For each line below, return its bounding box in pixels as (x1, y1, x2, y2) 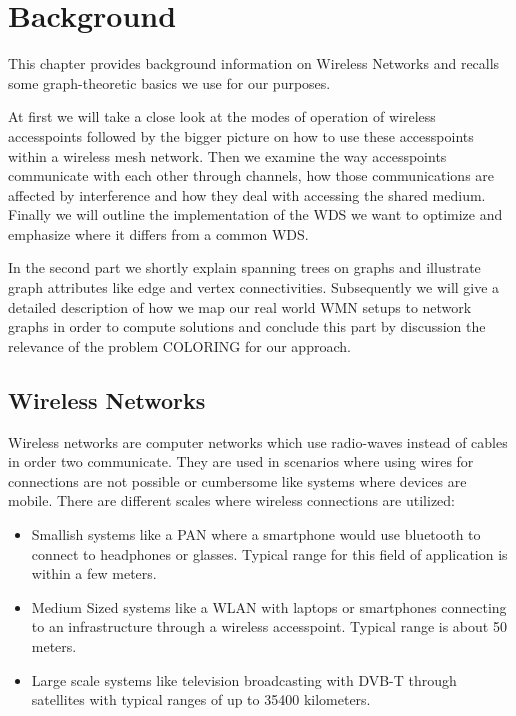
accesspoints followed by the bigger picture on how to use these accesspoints (8, 125, 474, 146)
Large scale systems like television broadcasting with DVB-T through (31, 669, 457, 690)
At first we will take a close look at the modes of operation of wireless (8, 106, 436, 127)
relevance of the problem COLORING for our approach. (8, 335, 351, 356)
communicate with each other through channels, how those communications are (8, 165, 495, 186)
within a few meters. (31, 563, 157, 584)
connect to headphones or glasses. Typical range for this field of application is (31, 543, 508, 564)
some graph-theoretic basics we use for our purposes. (8, 72, 331, 93)
